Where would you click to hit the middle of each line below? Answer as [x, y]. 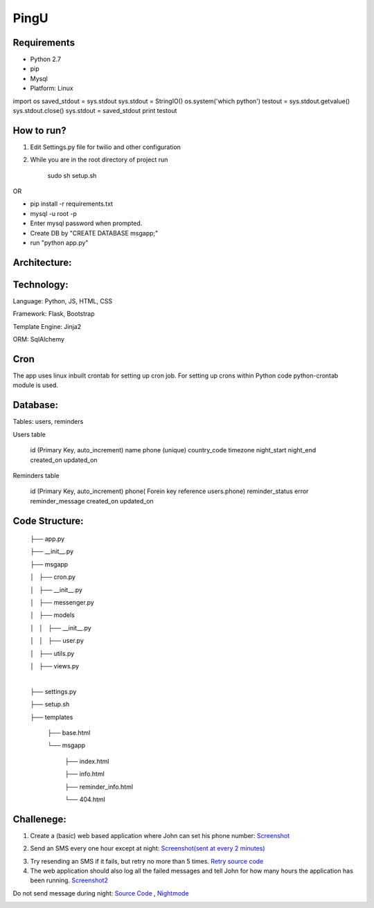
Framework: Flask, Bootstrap [54, 314]
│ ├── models [53, 615]
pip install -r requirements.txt [72, 204]
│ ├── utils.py [52, 653]
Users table [29, 434]
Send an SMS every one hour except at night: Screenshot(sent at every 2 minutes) [148, 848]
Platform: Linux [52, 88]
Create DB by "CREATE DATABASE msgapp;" [94, 233]
